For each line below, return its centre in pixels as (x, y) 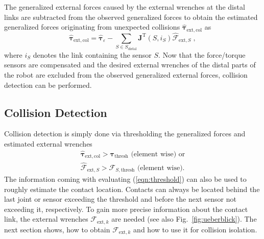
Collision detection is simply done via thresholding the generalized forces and (125, 134)
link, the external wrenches (46, 219)
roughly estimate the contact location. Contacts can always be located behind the (132, 189)
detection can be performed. (48, 85)
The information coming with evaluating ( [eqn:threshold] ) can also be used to (125, 179)
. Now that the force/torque (202, 54)
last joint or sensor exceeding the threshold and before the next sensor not (120, 199)
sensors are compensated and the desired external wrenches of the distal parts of (130, 65)
